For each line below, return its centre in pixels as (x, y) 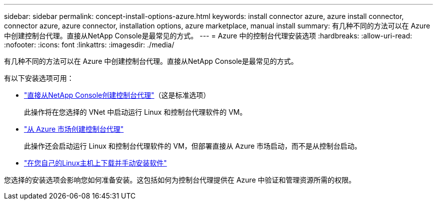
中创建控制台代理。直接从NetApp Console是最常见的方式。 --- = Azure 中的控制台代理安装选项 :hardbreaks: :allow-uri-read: (208, 36)
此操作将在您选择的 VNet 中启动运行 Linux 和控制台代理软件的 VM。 (135, 112)
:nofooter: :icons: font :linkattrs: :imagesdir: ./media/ (89, 45)
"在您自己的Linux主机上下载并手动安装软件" (96, 163)
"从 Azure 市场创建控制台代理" (74, 129)
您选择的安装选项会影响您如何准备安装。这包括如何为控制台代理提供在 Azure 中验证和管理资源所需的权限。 (180, 180)
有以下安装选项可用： (39, 78)
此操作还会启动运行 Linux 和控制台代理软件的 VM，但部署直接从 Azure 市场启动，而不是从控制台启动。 (193, 146)
